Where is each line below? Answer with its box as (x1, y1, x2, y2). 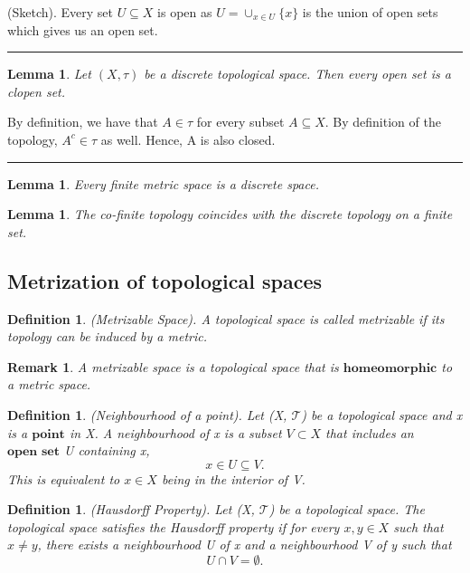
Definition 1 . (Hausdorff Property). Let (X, (7, 500, 255, 519)
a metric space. (7, 375, 91, 394)
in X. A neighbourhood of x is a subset (69, 423, 282, 442)
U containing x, (63, 441, 150, 460)
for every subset (196, 112, 285, 131)
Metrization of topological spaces (7, 266, 323, 294)
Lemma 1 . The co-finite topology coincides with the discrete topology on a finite (7, 205, 453, 224)
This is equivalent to (7, 469, 120, 488)
